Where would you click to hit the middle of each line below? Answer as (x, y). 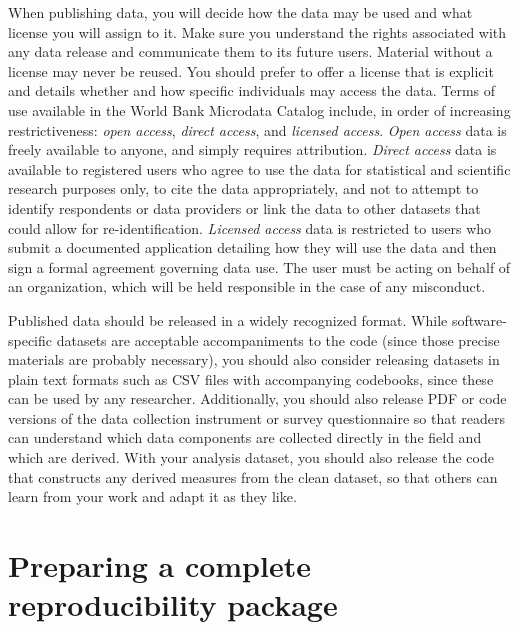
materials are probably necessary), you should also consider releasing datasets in (254, 359)
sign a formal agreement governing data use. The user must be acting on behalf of (259, 266)
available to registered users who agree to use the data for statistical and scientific (259, 168)
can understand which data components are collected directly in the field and (245, 437)
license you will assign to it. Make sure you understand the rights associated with (257, 31)
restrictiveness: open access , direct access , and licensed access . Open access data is (257, 129)
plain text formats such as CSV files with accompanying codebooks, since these (251, 378)
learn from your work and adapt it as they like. (152, 496)
